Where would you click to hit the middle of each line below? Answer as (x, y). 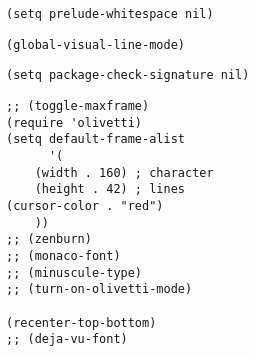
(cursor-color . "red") (85, 205)
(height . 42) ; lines (109, 189)
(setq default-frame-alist (95, 139)
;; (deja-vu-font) (67, 339)
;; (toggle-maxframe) (78, 105)
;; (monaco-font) (63, 255)
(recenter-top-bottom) (81, 322)
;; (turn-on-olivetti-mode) (99, 289)
